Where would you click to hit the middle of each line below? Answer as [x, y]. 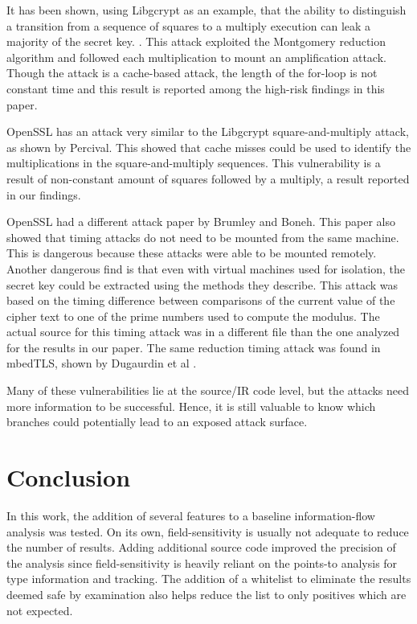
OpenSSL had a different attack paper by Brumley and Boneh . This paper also [201, 222]
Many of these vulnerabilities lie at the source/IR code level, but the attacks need [208, 390]
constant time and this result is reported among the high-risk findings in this [196, 88]
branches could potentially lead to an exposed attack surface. [157, 422]
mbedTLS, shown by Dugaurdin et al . [102, 363]
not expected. [40, 610]
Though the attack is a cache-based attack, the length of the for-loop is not [192, 73]
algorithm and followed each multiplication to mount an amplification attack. [196, 57]
